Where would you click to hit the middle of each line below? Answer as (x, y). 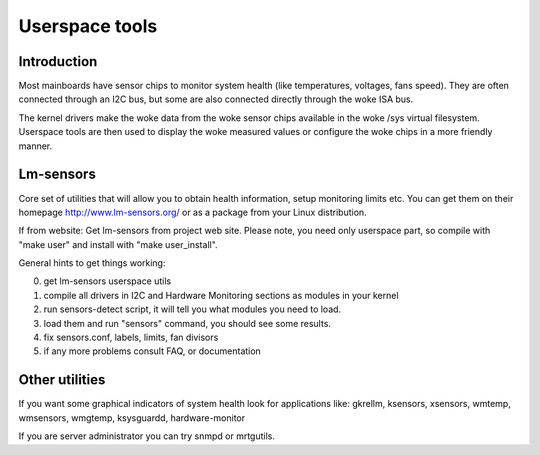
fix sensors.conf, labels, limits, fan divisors (131, 337)
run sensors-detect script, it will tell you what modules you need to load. (192, 309)
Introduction (58, 61)
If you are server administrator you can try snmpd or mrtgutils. (146, 436)
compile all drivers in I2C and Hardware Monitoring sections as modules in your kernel (221, 295)
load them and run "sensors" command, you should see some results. (187, 323)
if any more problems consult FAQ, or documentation (152, 351)
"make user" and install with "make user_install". (118, 244)
